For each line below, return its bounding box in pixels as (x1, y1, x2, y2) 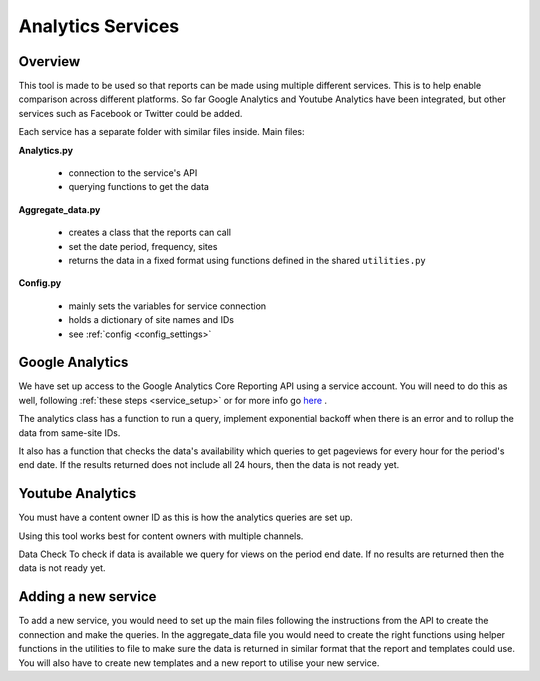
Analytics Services (18, 15, 180, 37)
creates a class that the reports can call (68, 226, 232, 239)
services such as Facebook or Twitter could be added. (18, 107, 243, 119)
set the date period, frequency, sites (68, 240, 218, 252)
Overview (18, 53, 81, 70)
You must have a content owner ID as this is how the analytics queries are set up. (18, 511, 354, 524)
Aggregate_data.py (18, 203, 101, 215)
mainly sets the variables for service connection (68, 300, 267, 312)
